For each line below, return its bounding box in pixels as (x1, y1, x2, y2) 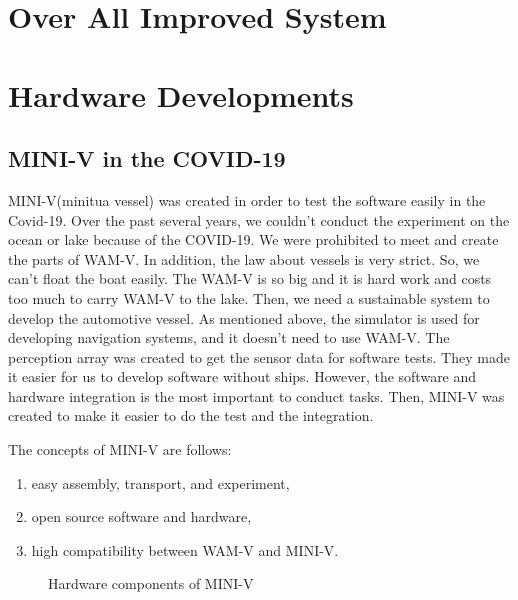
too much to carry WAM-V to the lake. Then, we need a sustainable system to (8, 287, 490, 308)
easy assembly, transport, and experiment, (31, 472, 290, 493)
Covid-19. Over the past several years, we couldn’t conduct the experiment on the (8, 209, 510, 230)
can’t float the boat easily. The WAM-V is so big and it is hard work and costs (8, 268, 492, 289)
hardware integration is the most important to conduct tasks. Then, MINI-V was (8, 385, 505, 406)
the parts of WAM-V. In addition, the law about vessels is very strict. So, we (8, 248, 480, 269)
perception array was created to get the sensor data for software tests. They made (8, 346, 510, 367)
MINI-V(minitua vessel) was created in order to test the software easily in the (8, 189, 486, 210)
